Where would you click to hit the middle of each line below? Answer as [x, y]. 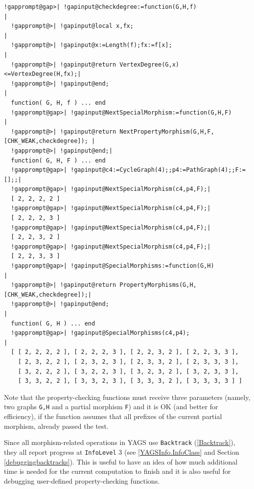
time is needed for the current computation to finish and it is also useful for [117, 471]
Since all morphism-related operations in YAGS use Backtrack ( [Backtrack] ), [120, 442]
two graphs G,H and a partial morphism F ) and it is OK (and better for [111, 407]
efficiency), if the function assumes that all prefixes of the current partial [113, 416]
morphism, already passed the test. [56, 426]
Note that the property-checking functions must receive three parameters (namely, [127, 397]
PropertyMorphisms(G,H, [158, 285]
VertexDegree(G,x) [149, 64]
